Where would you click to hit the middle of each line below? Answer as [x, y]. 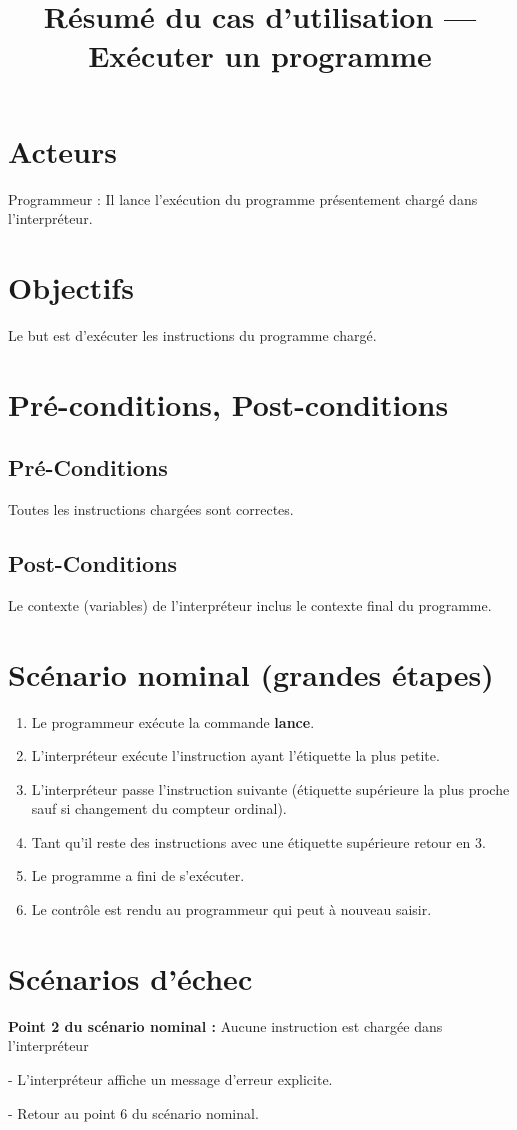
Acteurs [62, 150]
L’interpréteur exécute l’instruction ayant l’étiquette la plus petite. [235, 755]
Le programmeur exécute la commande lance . [173, 721]
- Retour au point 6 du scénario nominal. [133, 1112]
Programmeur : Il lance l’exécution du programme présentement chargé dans [243, 198]
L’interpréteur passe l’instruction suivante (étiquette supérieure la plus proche [270, 788]
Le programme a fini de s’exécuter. [138, 875]
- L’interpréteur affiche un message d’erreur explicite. [170, 1078]
